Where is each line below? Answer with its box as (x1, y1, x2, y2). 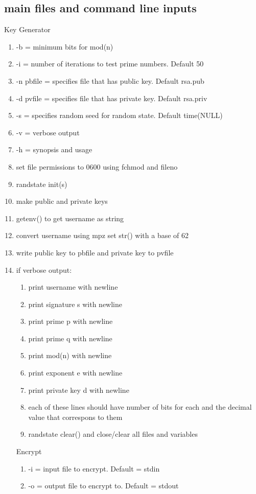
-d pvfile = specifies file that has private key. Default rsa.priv (16, 92, 207, 103)
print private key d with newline (28, 384, 129, 395)
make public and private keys (16, 196, 108, 206)
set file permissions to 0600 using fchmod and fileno (16, 161, 178, 172)
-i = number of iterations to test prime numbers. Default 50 (16, 58, 204, 69)
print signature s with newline (28, 298, 123, 309)
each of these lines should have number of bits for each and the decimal (28, 402, 252, 412)
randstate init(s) (16, 178, 67, 189)
